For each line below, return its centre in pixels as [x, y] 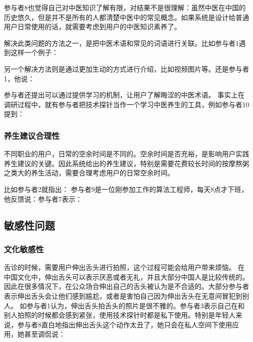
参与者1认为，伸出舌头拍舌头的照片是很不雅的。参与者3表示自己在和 [136, 305]
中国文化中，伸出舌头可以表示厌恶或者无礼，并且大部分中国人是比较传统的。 [126, 276]
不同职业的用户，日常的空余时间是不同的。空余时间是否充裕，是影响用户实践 [126, 154]
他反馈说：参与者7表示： [43, 199]
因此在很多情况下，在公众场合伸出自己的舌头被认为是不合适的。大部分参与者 [126, 286]
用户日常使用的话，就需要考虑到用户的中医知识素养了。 [92, 27]
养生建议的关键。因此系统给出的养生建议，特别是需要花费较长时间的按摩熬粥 [126, 163]
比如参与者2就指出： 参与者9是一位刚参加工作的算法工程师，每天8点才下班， [126, 189]
